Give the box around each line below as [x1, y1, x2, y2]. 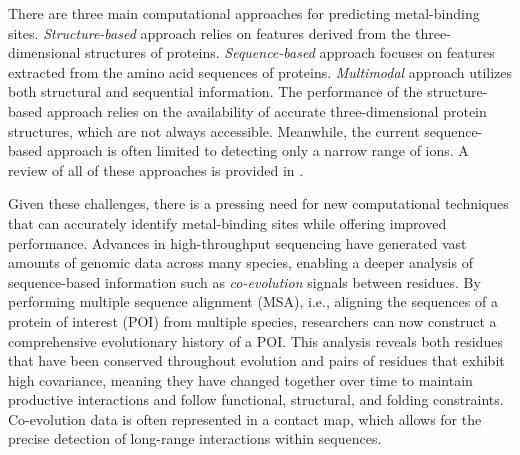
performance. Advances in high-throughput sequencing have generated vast [8, 232, 467, 253]
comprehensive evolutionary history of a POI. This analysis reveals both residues [8, 330, 503, 351]
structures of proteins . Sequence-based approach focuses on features [85, 42, 495, 63]
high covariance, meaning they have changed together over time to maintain [8, 369, 473, 390]
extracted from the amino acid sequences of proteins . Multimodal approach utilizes [8, 61, 513, 82]
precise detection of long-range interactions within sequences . [8, 428, 382, 449]
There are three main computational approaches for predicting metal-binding [8, 3, 480, 23]
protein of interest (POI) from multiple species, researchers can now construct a [8, 310, 497, 331]
